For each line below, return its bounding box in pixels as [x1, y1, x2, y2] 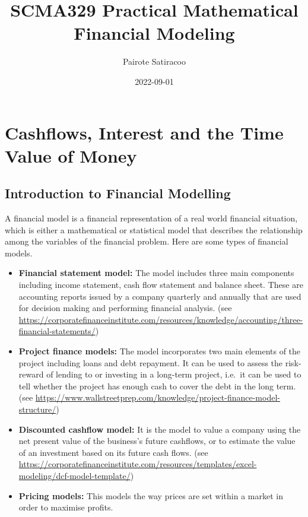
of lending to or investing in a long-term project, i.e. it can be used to [46, 368, 301, 380]
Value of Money [5, 143, 137, 167]
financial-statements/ [18, 325, 96, 337]
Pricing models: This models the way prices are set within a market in [18, 489, 283, 502]
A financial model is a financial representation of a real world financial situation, [5, 212, 298, 224]
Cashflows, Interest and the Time [5, 120, 284, 144]
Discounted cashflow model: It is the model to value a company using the [18, 423, 301, 435]
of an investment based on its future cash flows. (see [18, 446, 208, 458]
